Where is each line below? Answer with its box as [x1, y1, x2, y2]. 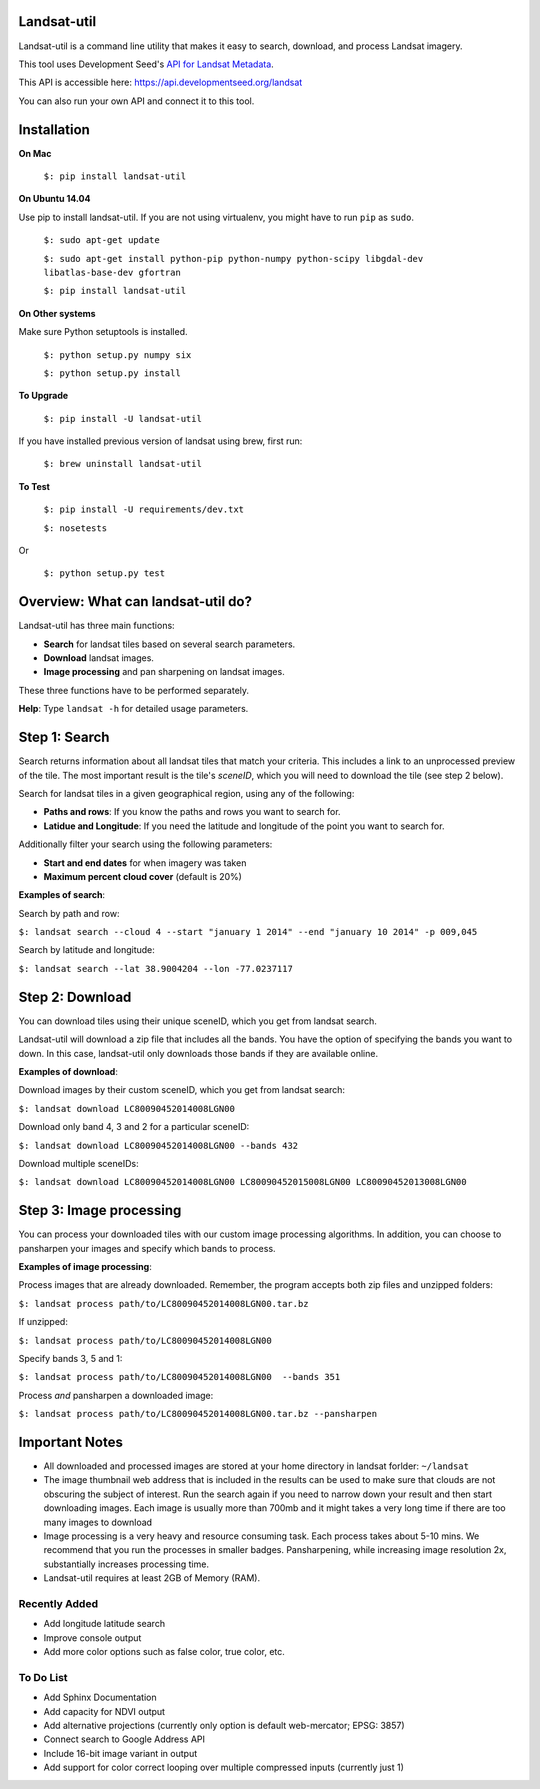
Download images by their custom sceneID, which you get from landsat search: [18, 1084, 345, 1096]
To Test [18, 480, 50, 492]
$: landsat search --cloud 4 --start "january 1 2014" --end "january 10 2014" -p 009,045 [18, 926, 478, 938]
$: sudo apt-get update [43, 235, 160, 246]
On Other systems [18, 307, 96, 319]
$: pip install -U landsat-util [43, 413, 202, 424]
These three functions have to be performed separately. [18, 684, 250, 696]
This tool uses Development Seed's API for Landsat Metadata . [18, 58, 274, 70]
